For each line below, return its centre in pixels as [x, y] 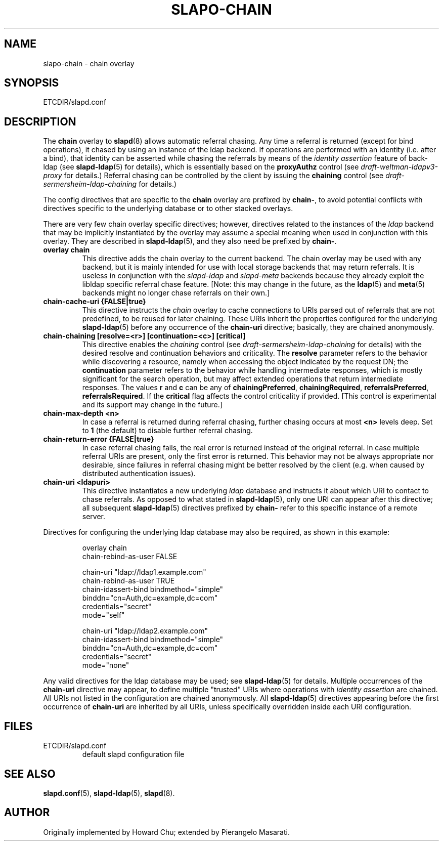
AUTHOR [27, 813]
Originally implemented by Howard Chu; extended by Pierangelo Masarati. [166, 832]
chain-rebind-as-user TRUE [128, 581]
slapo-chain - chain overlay [89, 63]
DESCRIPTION [40, 121]
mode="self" [103, 615]
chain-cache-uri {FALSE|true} [95, 302]
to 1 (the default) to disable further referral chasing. [167, 431]
